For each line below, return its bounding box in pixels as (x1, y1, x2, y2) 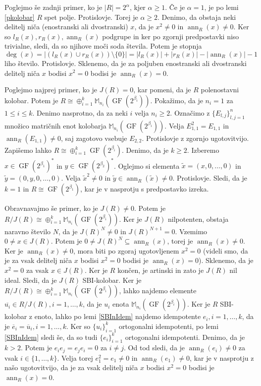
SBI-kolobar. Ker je (82, 274, 142, 285)
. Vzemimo (175, 226, 208, 236)
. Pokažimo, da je (150, 95, 203, 105)
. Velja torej (57, 352, 93, 363)
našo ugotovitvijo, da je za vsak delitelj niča (4, 362, 138, 373)
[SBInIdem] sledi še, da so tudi (4, 331, 98, 342)
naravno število (4, 226, 51, 236)
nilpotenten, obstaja (167, 213, 229, 224)
